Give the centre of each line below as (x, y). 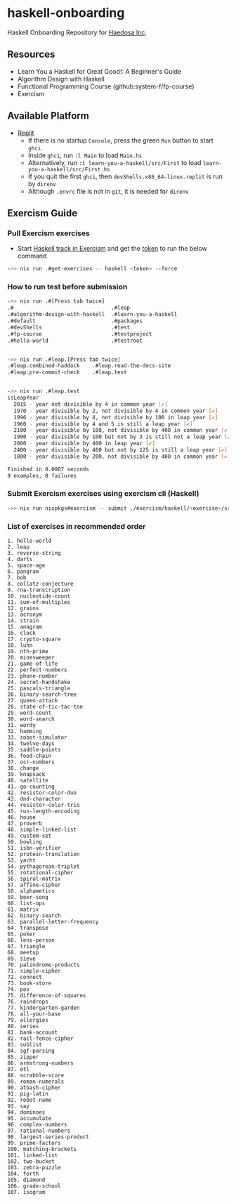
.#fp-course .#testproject (80, 334)
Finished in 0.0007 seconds (48, 469)
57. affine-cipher (34, 885)
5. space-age (26, 566)
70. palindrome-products (44, 965)
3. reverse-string (34, 553)
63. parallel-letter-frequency (53, 922)
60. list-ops (26, 904)
